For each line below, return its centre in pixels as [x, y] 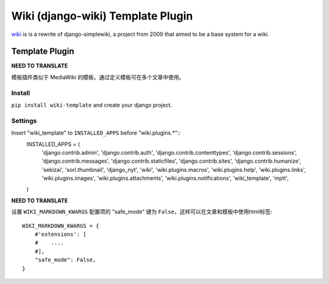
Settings [24, 121]
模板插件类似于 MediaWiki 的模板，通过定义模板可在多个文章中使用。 [98, 77]
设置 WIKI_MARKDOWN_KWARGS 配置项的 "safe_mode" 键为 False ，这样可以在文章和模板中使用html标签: [142, 212]
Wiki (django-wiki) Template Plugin [102, 16]
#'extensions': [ [60, 234]
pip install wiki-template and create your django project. [92, 105]
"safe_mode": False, [65, 260]
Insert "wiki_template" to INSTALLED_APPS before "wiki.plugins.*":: [96, 133]
